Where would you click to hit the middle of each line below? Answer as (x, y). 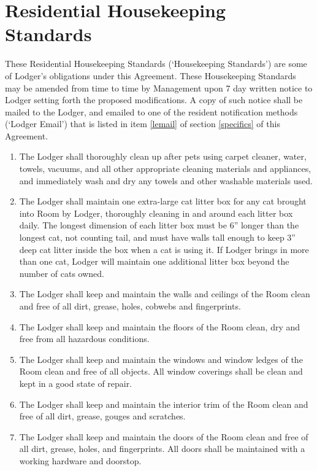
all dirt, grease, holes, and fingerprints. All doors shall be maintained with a (162, 449)
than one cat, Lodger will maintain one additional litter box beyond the (154, 261)
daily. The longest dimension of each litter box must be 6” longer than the (159, 225)
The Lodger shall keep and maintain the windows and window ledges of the (161, 359)
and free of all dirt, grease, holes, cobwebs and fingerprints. (130, 306)
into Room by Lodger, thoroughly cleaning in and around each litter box (156, 213)
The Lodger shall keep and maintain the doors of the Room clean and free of (164, 436)
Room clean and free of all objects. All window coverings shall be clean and (161, 371)
